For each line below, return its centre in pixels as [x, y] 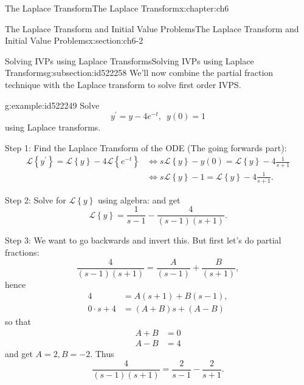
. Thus [102, 354]
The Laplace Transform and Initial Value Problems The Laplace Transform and [152, 28]
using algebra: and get [139, 199]
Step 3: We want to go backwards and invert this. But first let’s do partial [143, 240]
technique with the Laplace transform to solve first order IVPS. [123, 84]
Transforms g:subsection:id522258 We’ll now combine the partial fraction [139, 73]
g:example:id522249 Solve [52, 105]
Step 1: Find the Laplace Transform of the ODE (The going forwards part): [146, 147]
